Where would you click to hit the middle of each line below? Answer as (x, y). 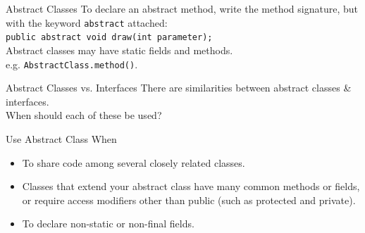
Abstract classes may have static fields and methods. (119, 50)
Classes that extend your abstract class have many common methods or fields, (191, 186)
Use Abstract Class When (61, 138)
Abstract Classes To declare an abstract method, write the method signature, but (182, 8)
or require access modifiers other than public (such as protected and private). (189, 200)
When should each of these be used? (84, 115)
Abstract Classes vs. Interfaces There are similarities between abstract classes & (179, 88)
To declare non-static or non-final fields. (108, 223)
